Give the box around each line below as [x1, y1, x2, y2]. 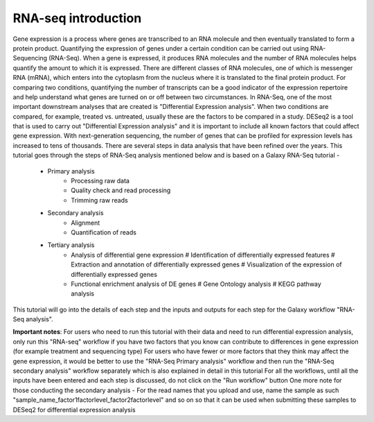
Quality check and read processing [71, 186, 171, 194]
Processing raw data [71, 177, 130, 185]
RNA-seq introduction [12, 10, 142, 26]
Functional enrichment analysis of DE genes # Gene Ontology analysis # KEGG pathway [71, 280, 321, 288]
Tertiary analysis [47, 241, 95, 249]
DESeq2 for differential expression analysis [12, 405, 136, 414]
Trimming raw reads [71, 196, 128, 204]
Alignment [71, 219, 100, 227]
